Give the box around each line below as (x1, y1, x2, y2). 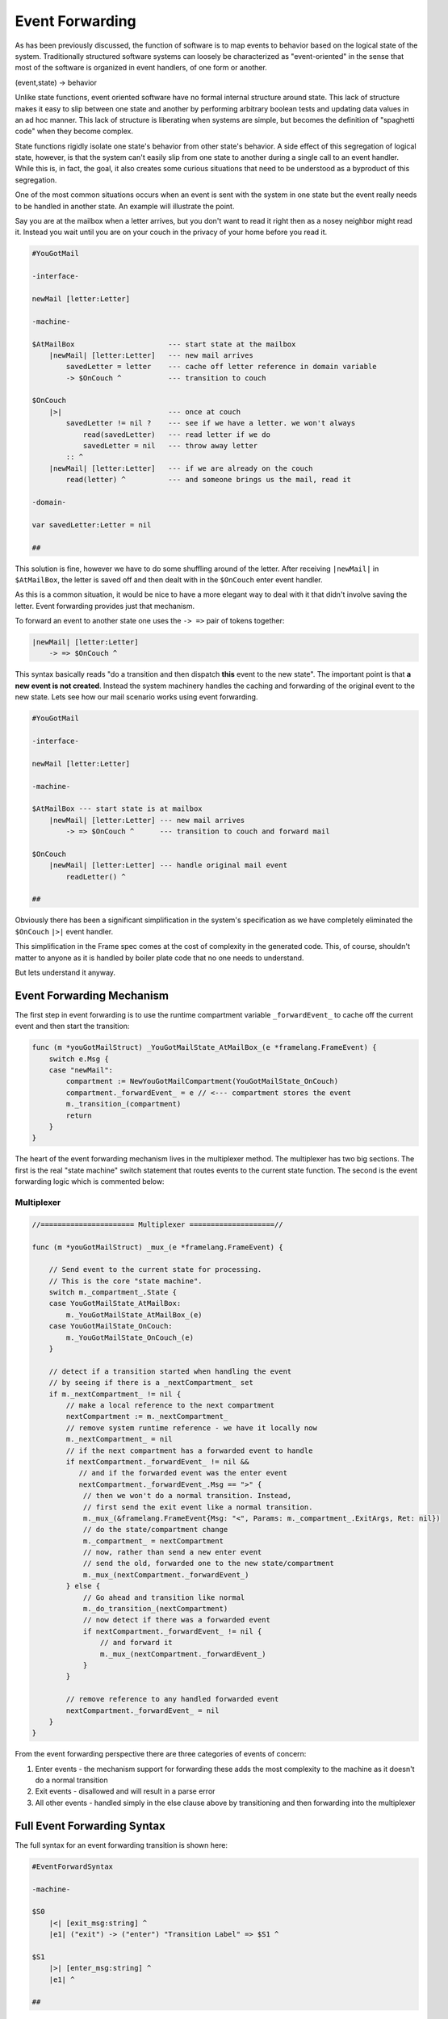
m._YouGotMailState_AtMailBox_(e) (65, 1310, 203, 1320)
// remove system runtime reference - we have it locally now (65, 1423, 318, 1433)
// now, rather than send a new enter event (82, 1547, 262, 1557)
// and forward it (99, 1638, 173, 1648)
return (65, 1110, 92, 1120)
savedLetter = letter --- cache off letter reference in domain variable (65, 362, 377, 371)
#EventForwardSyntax (31, 1862, 113, 1871)
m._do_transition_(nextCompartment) (82, 1604, 228, 1614)
